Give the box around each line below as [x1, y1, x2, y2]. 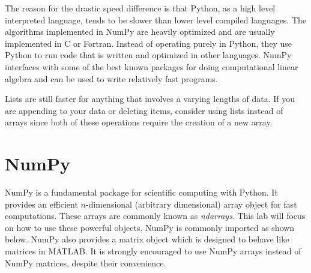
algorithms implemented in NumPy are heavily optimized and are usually [5, 25, 275, 38]
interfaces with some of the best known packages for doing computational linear [5, 60, 298, 73]
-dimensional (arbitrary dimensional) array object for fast [85, 197, 297, 210]
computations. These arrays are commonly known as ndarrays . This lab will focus [5, 209, 306, 222]
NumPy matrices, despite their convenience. [5, 256, 166, 269]
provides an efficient [5, 197, 78, 210]
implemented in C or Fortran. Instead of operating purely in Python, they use [5, 37, 292, 49]
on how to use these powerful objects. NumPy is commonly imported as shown [5, 221, 295, 233]
